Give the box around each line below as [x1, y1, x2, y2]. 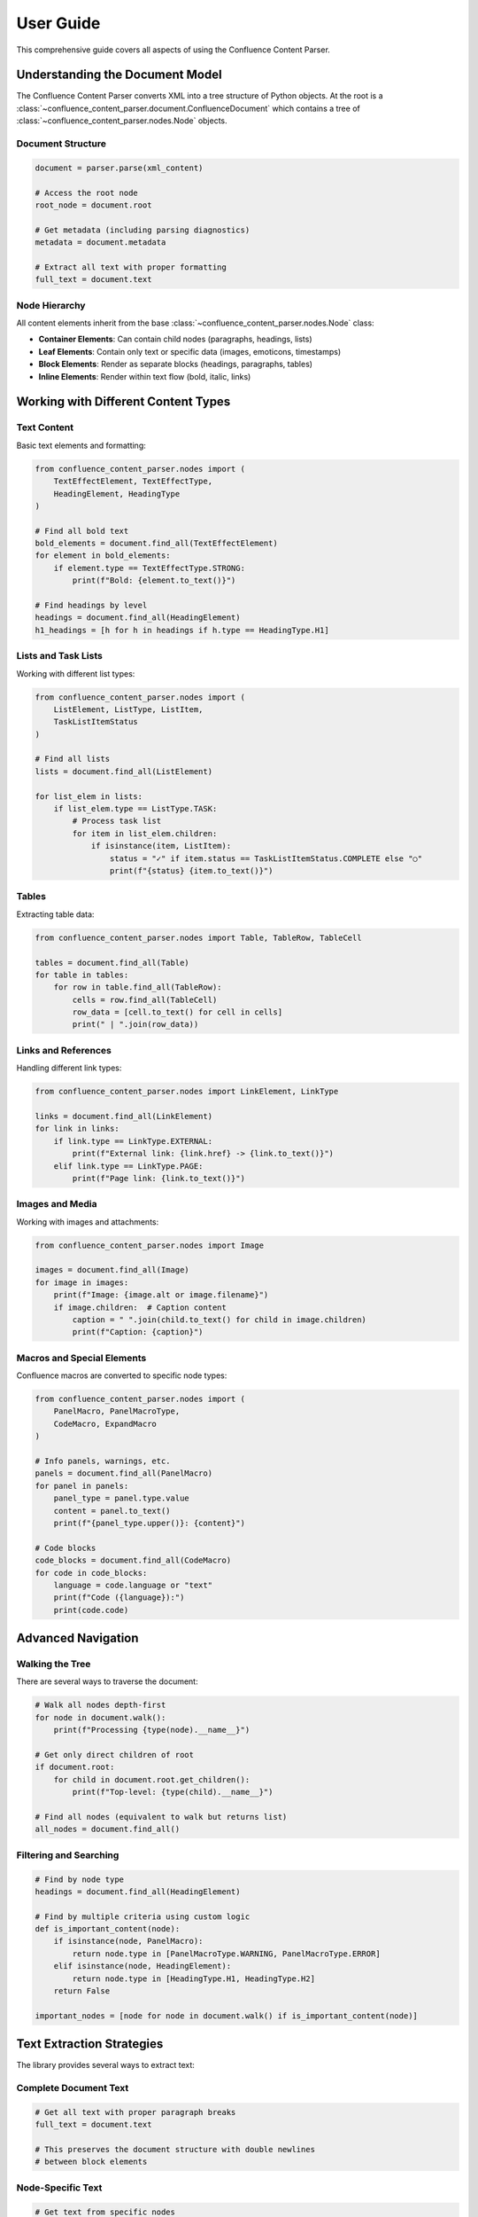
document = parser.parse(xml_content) [35, 162, 204, 173]
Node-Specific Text [16, 2182, 103, 2194]
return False [53, 1986, 111, 1996]
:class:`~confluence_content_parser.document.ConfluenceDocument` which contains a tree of [16, 103, 360, 114]
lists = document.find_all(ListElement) [35, 766, 212, 776]
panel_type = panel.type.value [53, 1493, 189, 1503]
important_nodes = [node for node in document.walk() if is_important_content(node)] [35, 2010, 418, 2021]
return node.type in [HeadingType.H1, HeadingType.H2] [72, 1973, 316, 1984]
